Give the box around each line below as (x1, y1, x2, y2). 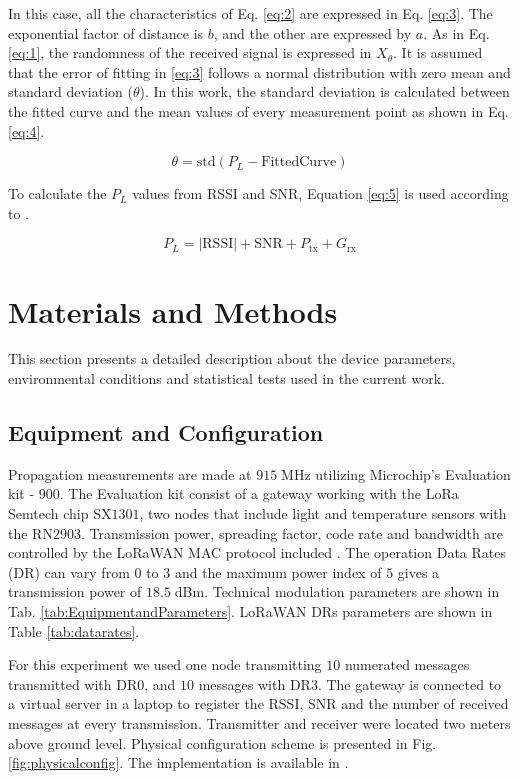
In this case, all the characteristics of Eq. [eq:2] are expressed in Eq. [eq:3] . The (8, 3, 493, 23)
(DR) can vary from (8, 561, 130, 582)
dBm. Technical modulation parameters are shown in (174, 581, 500, 602)
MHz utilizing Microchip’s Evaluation (281, 463, 511, 484)
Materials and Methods (8, 290, 338, 331)
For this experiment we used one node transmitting (8, 654, 322, 675)
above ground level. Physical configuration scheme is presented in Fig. (8, 732, 437, 753)
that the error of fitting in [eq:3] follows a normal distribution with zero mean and (8, 61, 511, 82)
